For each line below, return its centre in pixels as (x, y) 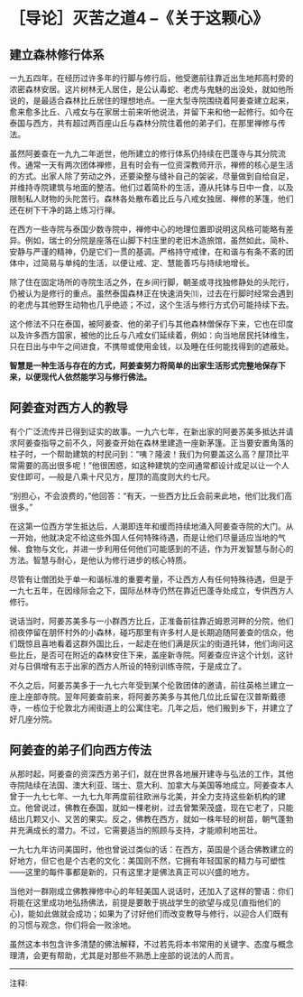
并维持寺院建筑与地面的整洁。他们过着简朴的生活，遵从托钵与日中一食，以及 (151, 187)
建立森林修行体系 (57, 55)
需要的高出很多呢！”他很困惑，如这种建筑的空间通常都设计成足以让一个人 (153, 465)
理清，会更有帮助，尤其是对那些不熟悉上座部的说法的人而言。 (124, 955)
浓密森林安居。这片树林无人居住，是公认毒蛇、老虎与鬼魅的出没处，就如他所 (151, 89)
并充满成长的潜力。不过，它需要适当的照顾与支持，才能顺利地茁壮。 (136, 830)
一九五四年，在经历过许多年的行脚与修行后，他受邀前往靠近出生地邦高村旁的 (151, 78)
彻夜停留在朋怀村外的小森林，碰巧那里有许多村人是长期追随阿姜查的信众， (147, 632)
